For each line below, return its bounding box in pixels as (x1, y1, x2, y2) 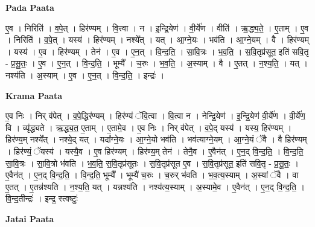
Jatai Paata (5, 212, 54, 225)
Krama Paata (5, 89, 62, 101)
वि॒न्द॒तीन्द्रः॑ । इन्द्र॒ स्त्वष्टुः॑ (5, 192, 78, 205)
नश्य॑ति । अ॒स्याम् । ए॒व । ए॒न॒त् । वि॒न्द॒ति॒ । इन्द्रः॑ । (5, 68, 165, 81)
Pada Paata (5, 1, 54, 13)
